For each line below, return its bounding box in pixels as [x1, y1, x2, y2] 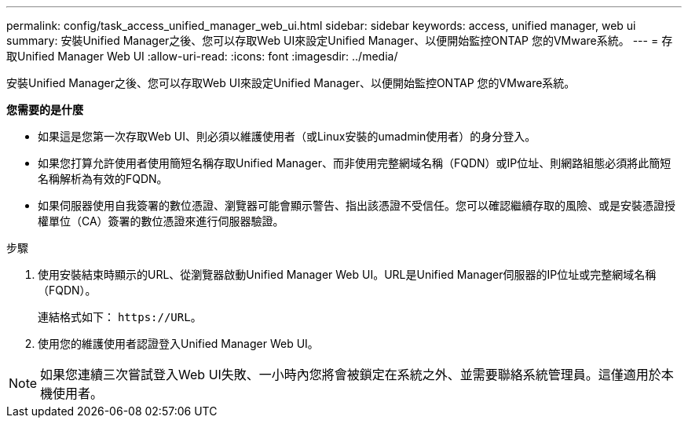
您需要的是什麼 [6, 103, 83, 116]
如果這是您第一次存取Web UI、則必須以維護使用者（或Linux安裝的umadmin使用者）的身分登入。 [38, 130, 536, 143]
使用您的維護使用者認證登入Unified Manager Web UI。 [38, 337, 319, 350]
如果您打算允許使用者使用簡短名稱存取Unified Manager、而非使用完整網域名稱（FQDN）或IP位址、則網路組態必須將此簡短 [38, 156, 672, 170]
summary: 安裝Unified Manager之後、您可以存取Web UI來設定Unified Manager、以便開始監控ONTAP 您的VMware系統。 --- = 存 [6, 34, 673, 47]
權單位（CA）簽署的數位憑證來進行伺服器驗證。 [38, 214, 284, 228]
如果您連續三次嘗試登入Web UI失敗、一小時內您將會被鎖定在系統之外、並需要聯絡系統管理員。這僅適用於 [40, 367, 661, 382]
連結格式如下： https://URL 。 [38, 310, 202, 323]
